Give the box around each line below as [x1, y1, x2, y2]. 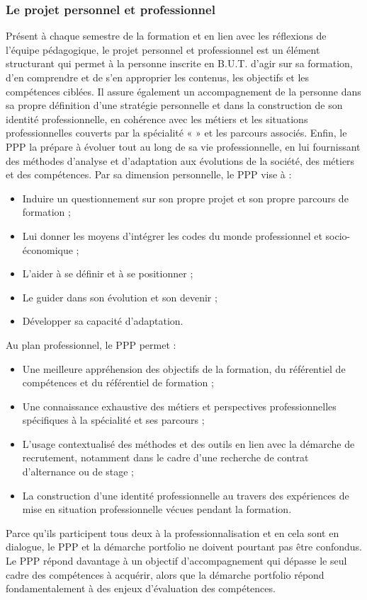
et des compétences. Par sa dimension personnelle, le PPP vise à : [6, 167, 292, 182]
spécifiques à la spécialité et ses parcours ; [22, 412, 205, 427]
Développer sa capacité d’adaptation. [22, 313, 183, 328]
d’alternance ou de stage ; [22, 464, 135, 479]
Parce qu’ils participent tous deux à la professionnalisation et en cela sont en [6, 525, 339, 540]
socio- [325, 228, 351, 243]
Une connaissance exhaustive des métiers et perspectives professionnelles [22, 398, 337, 413]
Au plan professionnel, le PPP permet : [6, 337, 176, 352]
